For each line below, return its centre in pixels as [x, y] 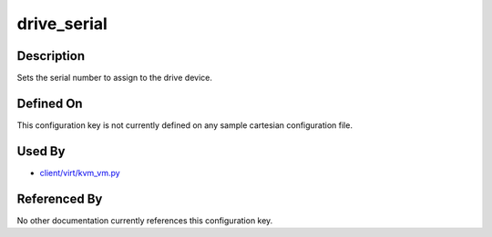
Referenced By [60, 198]
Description [51, 56]
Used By [41, 151]
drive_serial [62, 24]
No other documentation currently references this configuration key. [145, 220]
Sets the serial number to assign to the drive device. [115, 78]
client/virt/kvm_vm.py [80, 173]
